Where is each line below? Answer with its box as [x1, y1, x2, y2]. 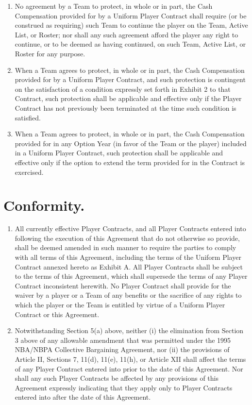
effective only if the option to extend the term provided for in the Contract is [15, 157, 245, 167]
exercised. [15, 167, 44, 177]
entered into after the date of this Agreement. [15, 392, 151, 402]
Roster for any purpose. [15, 48, 85, 58]
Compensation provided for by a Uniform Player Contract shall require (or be [15, 10, 247, 20]
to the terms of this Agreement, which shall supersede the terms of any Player [15, 271, 248, 281]
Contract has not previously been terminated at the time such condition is [15, 102, 236, 113]
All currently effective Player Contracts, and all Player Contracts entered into [15, 223, 246, 234]
